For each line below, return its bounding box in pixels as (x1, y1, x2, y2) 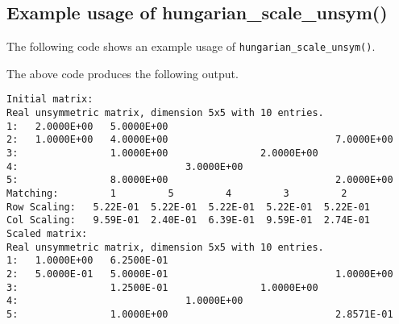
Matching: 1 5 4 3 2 (6, 188, 347, 200)
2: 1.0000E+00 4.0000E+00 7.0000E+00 (6, 134, 393, 146)
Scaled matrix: (6, 228, 88, 240)
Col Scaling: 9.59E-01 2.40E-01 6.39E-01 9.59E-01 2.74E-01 (6, 214, 371, 226)
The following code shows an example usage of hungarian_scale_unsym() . (6, 38, 376, 55)
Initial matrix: (6, 93, 94, 106)
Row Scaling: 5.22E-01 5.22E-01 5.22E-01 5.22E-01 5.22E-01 (6, 201, 371, 213)
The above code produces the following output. (6, 64, 239, 81)
